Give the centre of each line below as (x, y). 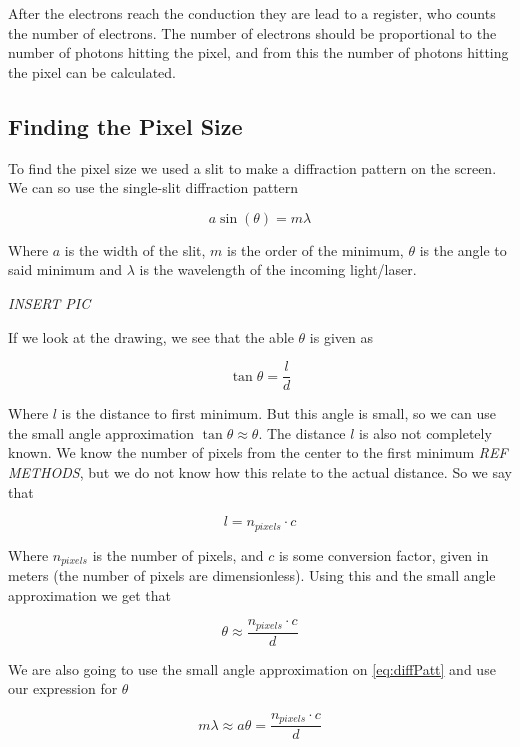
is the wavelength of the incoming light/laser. (278, 269)
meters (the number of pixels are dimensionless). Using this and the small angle (252, 575)
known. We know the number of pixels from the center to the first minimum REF (258, 452)
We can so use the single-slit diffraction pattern (153, 187)
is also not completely (425, 432)
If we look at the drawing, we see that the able (151, 336)
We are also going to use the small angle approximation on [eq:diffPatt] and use (252, 668)
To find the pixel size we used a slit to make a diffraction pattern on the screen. (252, 167)
